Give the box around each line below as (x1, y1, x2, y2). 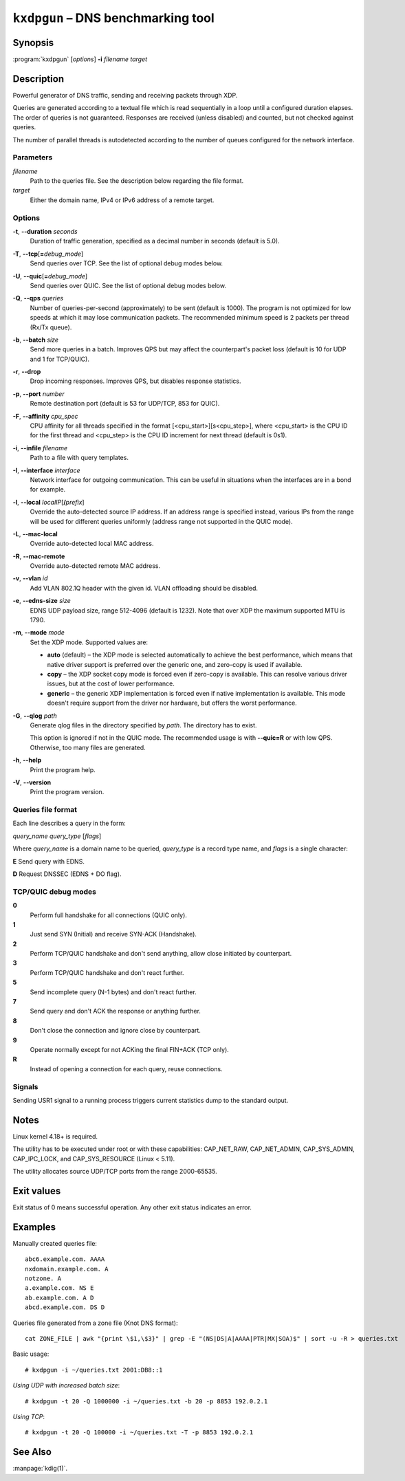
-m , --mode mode (12, 628, 65, 637)
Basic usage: (12, 1350, 50, 1358)
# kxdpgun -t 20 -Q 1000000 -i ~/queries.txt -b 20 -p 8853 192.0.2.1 (25, 1397, 268, 1405)
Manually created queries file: (12, 1239, 98, 1247)
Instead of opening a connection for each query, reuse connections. (30, 1064, 223, 1073)
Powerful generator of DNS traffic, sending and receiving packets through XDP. (12, 91, 238, 99)
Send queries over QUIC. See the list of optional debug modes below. (30, 281, 227, 289)
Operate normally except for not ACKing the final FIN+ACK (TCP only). (30, 1046, 230, 1053)
